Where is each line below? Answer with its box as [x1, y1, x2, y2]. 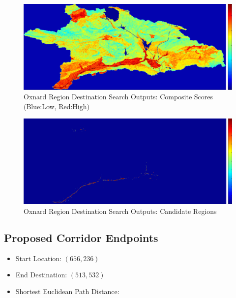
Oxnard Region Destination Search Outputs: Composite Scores [24, 91, 213, 102]
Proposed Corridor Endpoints [4, 230, 158, 245]
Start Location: [15, 253, 61, 263]
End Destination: [15, 269, 67, 280]
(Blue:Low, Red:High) [24, 101, 89, 111]
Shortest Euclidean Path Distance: [15, 286, 119, 296]
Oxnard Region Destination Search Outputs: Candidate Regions [24, 206, 217, 216]
